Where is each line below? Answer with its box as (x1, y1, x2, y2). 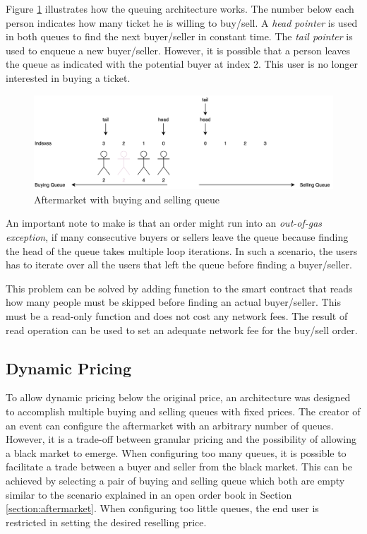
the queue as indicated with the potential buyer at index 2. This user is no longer (6, 57, 358, 71)
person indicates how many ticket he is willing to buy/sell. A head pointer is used (6, 15, 358, 30)
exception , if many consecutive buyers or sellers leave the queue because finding (6, 230, 349, 244)
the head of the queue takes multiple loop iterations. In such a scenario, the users (6, 243, 358, 258)
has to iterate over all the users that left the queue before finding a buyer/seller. (6, 257, 352, 272)
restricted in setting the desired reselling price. (6, 514, 207, 529)
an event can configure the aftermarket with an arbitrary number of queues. (6, 417, 334, 432)
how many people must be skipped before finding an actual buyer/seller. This (6, 295, 341, 309)
